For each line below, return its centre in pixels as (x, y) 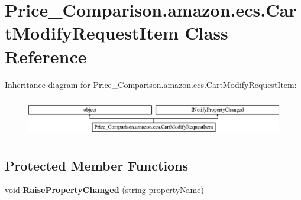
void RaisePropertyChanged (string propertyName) (104, 190)
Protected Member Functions (97, 165)
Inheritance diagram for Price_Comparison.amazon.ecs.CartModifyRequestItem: (151, 84)
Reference (46, 56)
